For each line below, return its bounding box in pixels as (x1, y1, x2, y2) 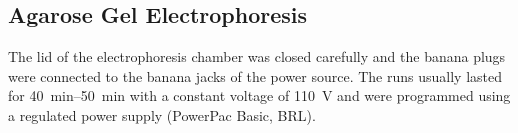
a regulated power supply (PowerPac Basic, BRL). (8, 104, 316, 125)
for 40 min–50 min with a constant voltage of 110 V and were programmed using (8, 85, 511, 106)
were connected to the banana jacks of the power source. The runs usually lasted (8, 65, 503, 86)
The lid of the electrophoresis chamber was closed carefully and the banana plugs (8, 46, 506, 67)
